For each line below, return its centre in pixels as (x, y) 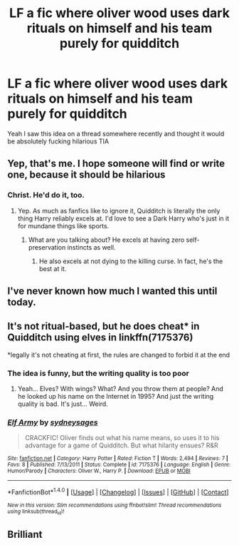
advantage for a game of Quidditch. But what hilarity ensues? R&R (121, 445)
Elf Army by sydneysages (53, 422)
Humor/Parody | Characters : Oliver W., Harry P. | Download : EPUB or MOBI (99, 471)
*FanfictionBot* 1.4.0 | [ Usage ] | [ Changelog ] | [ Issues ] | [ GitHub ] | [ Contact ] (118, 491)
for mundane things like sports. (63, 225)
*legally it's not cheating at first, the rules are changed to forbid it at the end (118, 355)
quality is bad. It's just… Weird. (63, 404)
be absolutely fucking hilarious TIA (58, 141)
